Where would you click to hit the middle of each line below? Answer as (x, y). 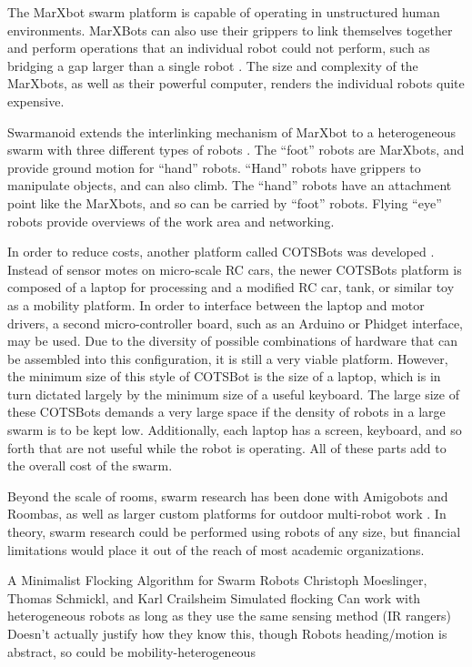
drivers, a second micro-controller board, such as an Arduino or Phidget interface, (235, 323)
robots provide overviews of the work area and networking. (171, 221)
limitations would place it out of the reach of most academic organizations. (216, 549)
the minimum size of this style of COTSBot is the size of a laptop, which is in (224, 376)
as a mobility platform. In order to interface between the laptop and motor (216, 304)
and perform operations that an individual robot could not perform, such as (219, 48)
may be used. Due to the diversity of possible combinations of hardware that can (232, 341)
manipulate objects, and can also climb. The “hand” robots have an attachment (230, 185)
